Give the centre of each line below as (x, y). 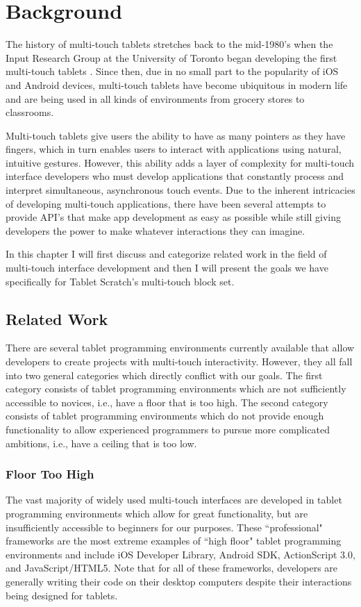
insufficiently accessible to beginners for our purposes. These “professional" (164, 527)
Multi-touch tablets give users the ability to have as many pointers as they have (176, 135)
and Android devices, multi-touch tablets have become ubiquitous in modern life (177, 84)
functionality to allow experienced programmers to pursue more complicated (168, 429)
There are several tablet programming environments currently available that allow (180, 348)
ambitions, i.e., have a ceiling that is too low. (101, 443)
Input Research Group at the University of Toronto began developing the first (171, 57)
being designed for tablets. (62, 595)
